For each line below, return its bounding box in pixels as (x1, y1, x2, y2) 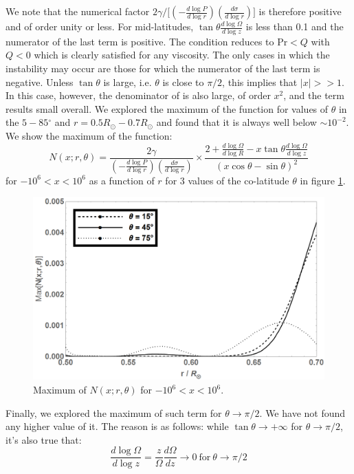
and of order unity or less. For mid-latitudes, (5, 19, 194, 33)
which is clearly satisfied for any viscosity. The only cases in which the (34, 47, 330, 62)
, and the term (283, 88, 344, 103)
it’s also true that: (5, 432, 82, 446)
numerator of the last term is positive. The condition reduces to (5, 34, 274, 48)
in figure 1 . (300, 173, 346, 187)
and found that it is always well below (156, 115, 317, 129)
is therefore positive (258, 4, 342, 18)
